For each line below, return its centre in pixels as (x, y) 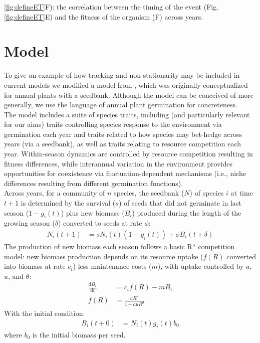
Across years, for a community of (55, 193)
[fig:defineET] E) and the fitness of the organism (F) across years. (104, 16)
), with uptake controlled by (201, 266)
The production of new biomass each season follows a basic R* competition (119, 246)
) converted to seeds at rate (100, 223)
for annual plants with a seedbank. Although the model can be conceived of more (129, 95)
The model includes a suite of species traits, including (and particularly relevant (127, 114)
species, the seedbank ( (149, 193)
